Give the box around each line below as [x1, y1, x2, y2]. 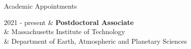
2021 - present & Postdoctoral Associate [4, 17, 134, 27]
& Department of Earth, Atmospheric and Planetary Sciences [4, 36, 187, 46]
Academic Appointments [4, 1, 77, 11]
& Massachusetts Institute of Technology [4, 26, 125, 37]
